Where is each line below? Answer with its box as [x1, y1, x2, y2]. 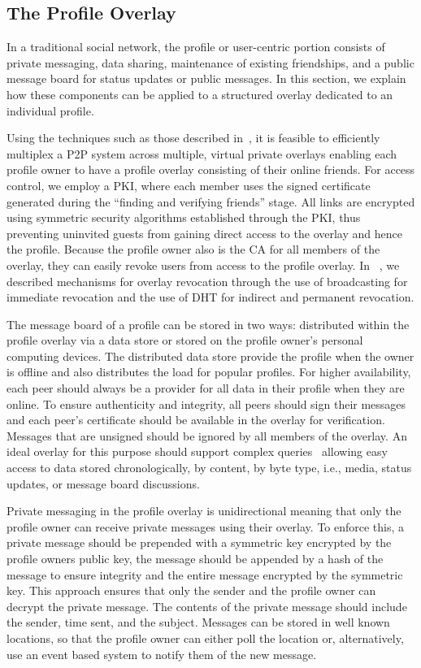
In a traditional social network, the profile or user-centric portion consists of [7, 38, 385, 55]
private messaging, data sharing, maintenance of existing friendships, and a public [7, 54, 414, 71]
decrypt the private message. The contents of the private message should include [7, 597, 407, 614]
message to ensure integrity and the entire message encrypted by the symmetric [7, 566, 403, 583]
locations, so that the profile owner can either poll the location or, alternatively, [7, 629, 404, 646]
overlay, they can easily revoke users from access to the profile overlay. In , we [7, 256, 400, 273]
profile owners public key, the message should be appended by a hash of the [7, 550, 384, 567]
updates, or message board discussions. [7, 475, 200, 492]
